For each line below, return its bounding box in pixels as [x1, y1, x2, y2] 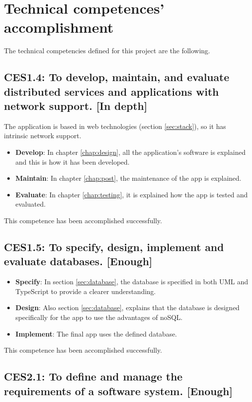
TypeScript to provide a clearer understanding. [15, 286, 156, 296]
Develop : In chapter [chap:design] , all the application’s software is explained [15, 147, 246, 157]
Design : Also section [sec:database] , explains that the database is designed [15, 302, 240, 313]
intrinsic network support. [4, 130, 81, 141]
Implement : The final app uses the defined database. [15, 328, 177, 339]
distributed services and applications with [4, 84, 219, 99]
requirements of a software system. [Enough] [4, 383, 233, 398]
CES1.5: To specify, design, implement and [4, 239, 224, 254]
